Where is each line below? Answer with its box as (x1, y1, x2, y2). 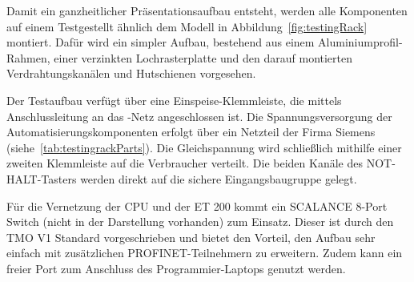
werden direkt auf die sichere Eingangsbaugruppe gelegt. (80, 170, 357, 187)
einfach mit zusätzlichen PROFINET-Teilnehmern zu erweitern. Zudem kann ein (6, 244, 403, 261)
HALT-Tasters (6, 170, 77, 187)
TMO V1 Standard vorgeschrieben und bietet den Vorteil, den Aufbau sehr (6, 228, 376, 245)
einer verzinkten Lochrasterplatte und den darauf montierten (54, 49, 353, 66)
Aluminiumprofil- (318, 34, 403, 50)
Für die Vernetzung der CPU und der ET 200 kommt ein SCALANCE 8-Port (6, 197, 388, 214)
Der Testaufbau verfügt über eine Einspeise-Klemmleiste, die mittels (6, 91, 342, 108)
